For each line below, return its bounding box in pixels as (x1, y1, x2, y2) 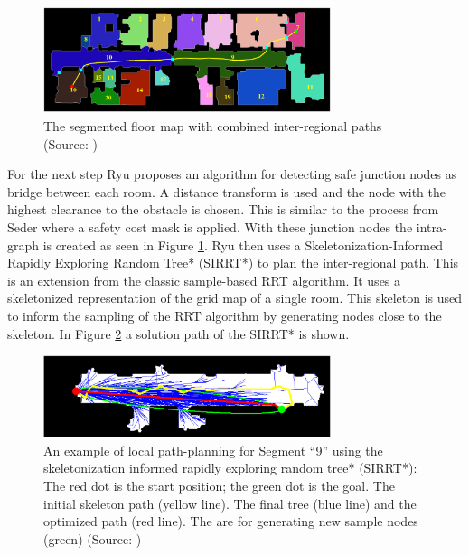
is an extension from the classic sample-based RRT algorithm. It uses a (7, 270, 401, 289)
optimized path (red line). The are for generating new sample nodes (43, 512, 418, 531)
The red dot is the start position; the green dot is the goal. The (43, 475, 395, 494)
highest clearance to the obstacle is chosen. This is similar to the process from (7, 200, 439, 219)
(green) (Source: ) (43, 529, 142, 548)
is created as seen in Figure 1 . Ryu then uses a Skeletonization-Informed (42, 235, 443, 254)
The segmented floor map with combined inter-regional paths (43, 116, 382, 135)
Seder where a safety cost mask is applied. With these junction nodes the (7, 217, 413, 236)
